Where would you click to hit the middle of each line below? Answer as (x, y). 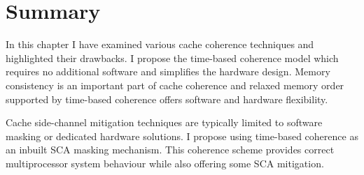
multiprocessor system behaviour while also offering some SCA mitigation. (165, 163)
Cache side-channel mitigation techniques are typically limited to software (164, 122)
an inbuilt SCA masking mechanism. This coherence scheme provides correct (170, 150)
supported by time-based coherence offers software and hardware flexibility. (167, 99)
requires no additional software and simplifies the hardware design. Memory (168, 71)
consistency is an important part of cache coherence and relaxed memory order (175, 85)
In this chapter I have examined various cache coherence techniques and (160, 44)
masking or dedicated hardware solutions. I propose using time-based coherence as (182, 136)
